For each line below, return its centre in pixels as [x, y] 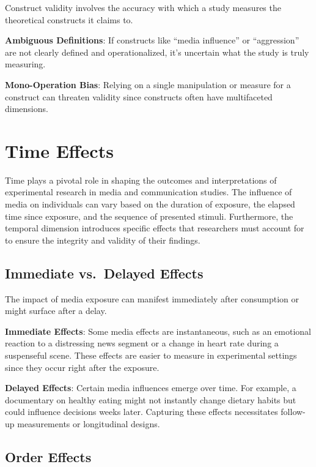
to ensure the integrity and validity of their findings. [103, 240]
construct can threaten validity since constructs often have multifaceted [139, 96]
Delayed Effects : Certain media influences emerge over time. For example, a [151, 388]
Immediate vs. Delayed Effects [104, 273]
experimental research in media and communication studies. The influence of [149, 192]
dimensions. [27, 109]
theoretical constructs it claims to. [69, 19]
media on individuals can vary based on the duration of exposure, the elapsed [150, 204]
